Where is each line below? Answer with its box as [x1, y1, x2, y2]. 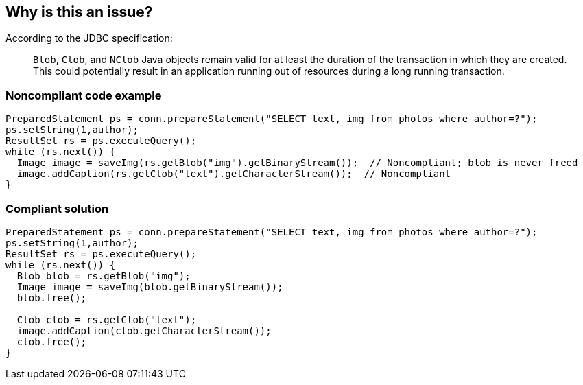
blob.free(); [16, 292, 87, 303]
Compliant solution [5, 201, 109, 215]
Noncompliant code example [5, 88, 162, 102]
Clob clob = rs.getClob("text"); [16, 314, 197, 325]
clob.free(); [16, 336, 87, 347]
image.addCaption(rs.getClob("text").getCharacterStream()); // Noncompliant [16, 168, 451, 180]
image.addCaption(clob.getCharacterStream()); [16, 325, 272, 336]
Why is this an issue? [5, 3, 153, 21]
